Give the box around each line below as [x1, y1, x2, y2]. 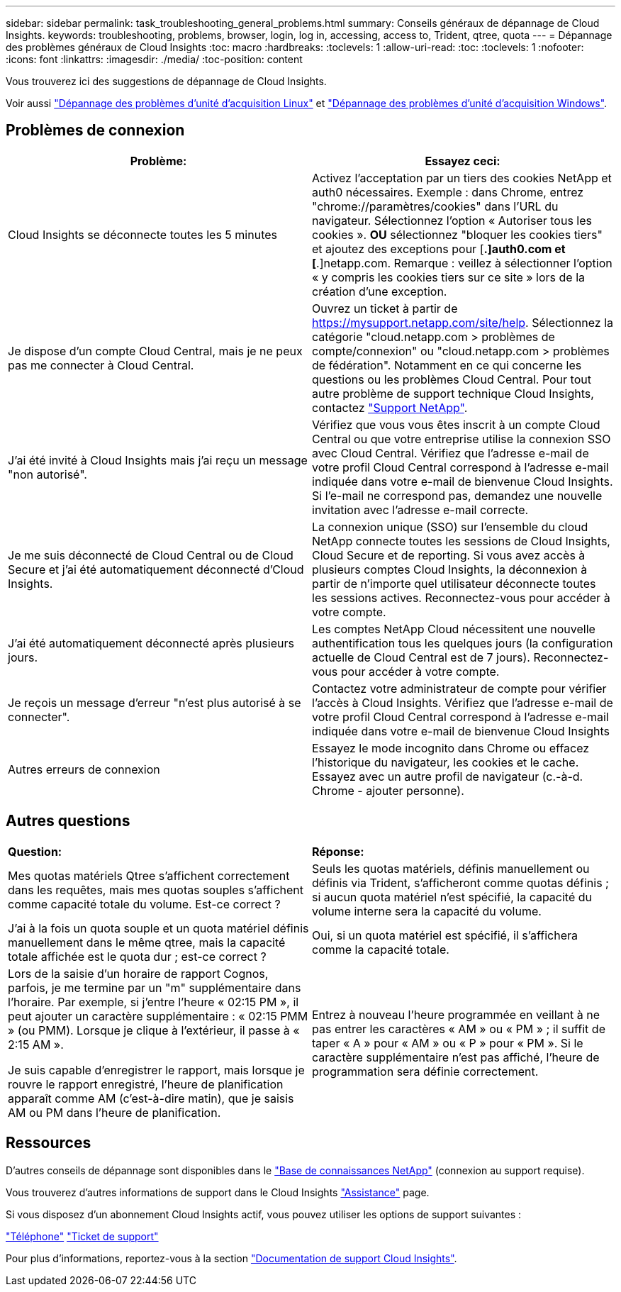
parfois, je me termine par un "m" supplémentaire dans [8, 980, 301, 995]
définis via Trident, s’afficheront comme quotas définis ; [312, 875, 609, 890]
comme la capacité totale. [312, 942, 449, 957]
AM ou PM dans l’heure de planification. [8, 1105, 221, 1120]
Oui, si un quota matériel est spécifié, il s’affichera [312, 928, 578, 942]
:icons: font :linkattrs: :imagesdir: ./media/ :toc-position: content [6, 53, 303, 65]
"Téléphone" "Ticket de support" [6, 1230, 159, 1242]
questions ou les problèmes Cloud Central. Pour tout [312, 372, 591, 386]
